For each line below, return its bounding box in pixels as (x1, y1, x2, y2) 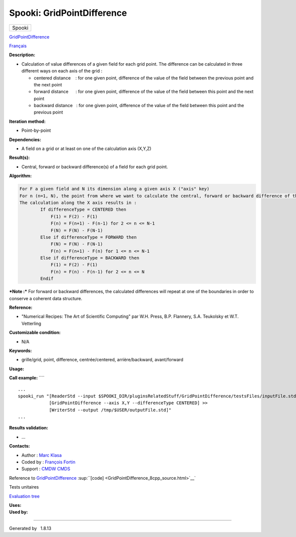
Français (9, 42, 27, 49)
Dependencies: (9, 136, 41, 143)
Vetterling (21, 320, 41, 326)
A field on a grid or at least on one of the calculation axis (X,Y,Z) (21, 146, 151, 152)
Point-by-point (21, 127, 51, 133)
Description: (9, 52, 36, 58)
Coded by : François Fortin (21, 459, 76, 465)
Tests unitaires (9, 484, 39, 490)
